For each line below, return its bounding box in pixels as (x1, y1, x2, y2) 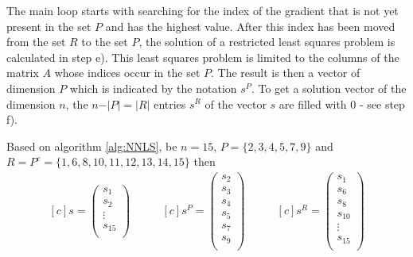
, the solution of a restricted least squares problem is (138, 33, 395, 50)
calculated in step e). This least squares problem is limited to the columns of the (6, 48, 399, 65)
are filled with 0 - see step (279, 95, 405, 112)
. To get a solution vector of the (251, 79, 407, 96)
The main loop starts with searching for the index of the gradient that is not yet (6, 2, 399, 18)
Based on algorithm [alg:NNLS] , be (6, 137, 177, 154)
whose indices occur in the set (54, 64, 201, 81)
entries (154, 95, 186, 112)
